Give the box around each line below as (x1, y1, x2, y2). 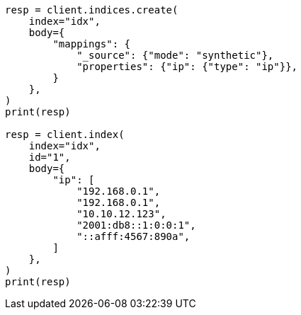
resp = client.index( (5, 129, 125, 140)
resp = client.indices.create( (5, 4, 178, 16)
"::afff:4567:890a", (76, 231, 191, 242)
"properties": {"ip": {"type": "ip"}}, (76, 61, 298, 72)
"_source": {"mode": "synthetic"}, (76, 50, 274, 61)
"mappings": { (52, 38, 131, 50)
